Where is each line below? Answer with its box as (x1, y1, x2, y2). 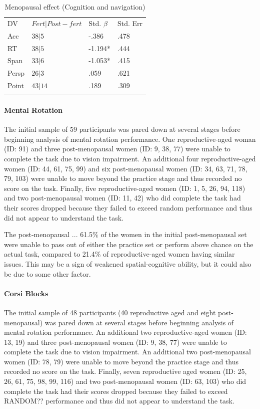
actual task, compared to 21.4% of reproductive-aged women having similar (4, 249, 235, 259)
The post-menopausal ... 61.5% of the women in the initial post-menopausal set (4, 229, 247, 240)
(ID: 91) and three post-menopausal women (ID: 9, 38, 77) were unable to (4, 143, 230, 154)
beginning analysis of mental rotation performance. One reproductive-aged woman (4, 133, 256, 144)
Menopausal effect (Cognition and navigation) (4, 2, 145, 12)
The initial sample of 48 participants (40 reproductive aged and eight (4, 307, 216, 317)
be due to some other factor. (4, 268, 91, 279)
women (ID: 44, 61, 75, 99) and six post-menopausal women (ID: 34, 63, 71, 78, (4, 163, 247, 173)
